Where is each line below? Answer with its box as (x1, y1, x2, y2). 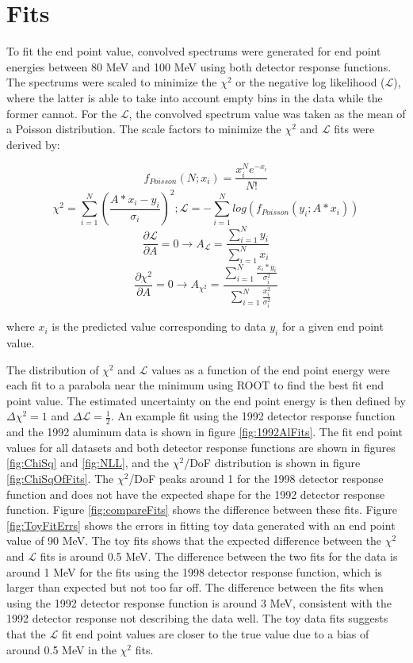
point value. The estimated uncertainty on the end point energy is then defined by (6, 392, 406, 408)
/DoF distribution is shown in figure (184, 454, 361, 471)
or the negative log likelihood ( (235, 74, 385, 90)
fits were (334, 121, 375, 137)
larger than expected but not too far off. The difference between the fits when (6, 579, 384, 596)
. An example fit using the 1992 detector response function (110, 408, 396, 424)
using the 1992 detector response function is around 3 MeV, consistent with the (6, 594, 392, 611)
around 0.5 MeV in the (6, 641, 117, 657)
